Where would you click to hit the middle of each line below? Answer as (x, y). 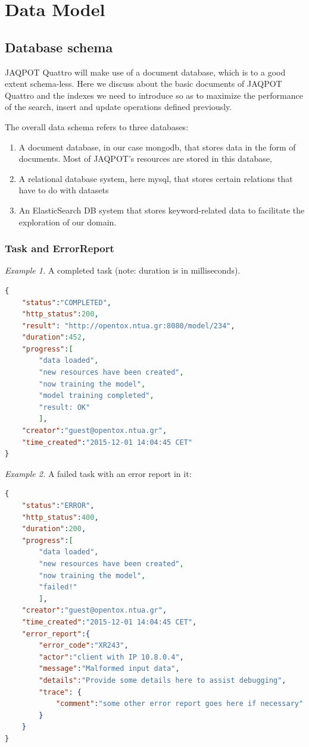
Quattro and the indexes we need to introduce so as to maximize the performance (154, 95)
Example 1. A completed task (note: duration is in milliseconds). (123, 270)
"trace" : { (60, 692)
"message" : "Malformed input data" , (109, 669)
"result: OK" (65, 407)
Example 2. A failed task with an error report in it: (98, 473)
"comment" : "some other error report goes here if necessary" (180, 704)
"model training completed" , (96, 396)
